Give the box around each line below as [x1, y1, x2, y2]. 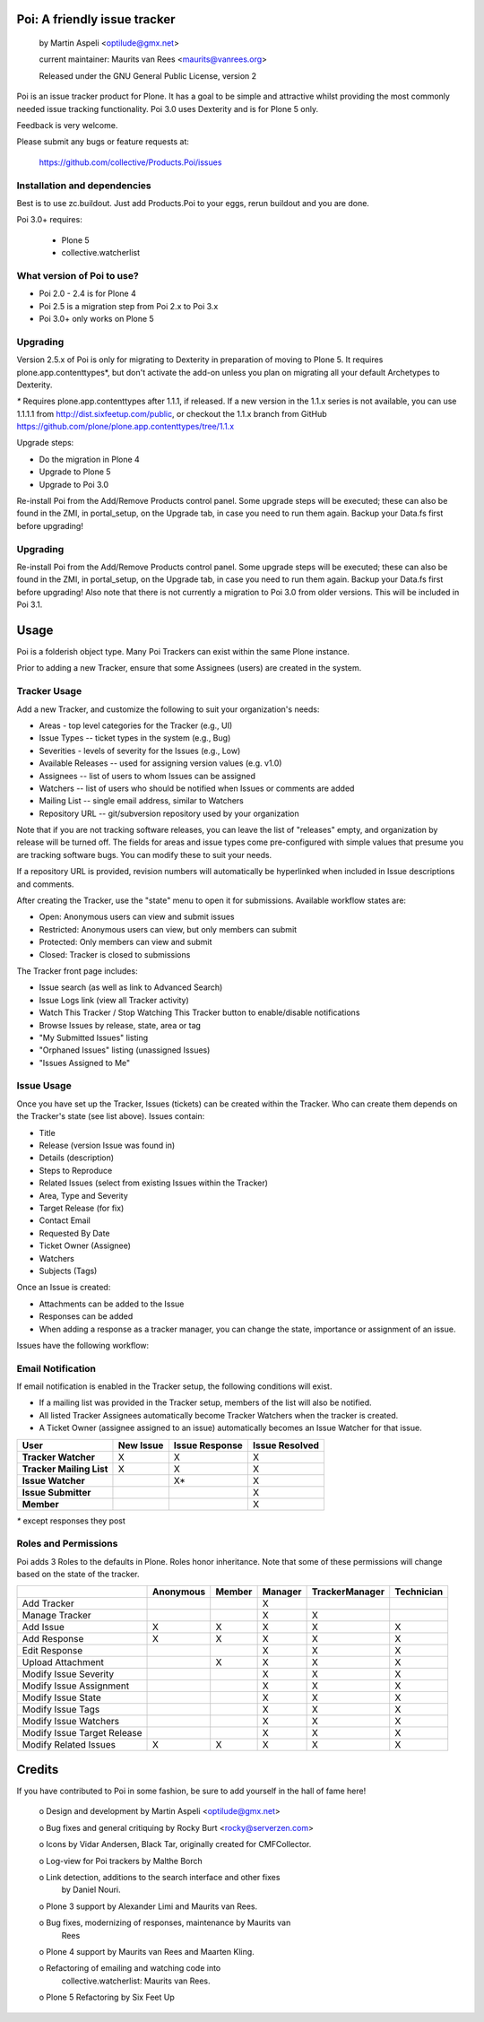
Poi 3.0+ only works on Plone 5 [39, 313, 154, 324]
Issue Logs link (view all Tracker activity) [39, 994, 190, 1005]
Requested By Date [39, 1228, 111, 1238]
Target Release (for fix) [39, 1202, 125, 1213]
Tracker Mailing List [22, 1462, 108, 1475]
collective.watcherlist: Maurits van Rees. [61, 1975, 211, 1986]
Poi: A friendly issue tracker [16, 12, 176, 27]
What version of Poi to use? [16, 269, 139, 282]
